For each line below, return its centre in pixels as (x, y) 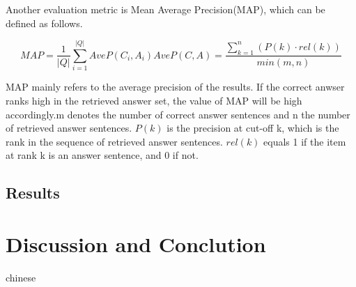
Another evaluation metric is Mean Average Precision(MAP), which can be (165, 9)
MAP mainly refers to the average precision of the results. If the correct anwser (175, 87)
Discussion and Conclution (136, 243)
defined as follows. (44, 23)
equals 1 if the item (305, 141)
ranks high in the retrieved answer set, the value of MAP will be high (154, 100)
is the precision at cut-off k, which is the (253, 128)
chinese (21, 277)
